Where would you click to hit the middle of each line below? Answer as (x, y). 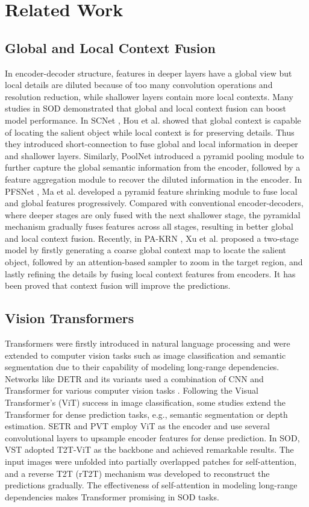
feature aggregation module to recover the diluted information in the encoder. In (154, 179)
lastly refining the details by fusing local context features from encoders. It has (150, 273)
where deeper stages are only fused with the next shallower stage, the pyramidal (153, 214)
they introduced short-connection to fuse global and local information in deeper (151, 144)
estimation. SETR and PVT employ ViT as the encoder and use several (138, 426)
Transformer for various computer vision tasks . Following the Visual (132, 390)
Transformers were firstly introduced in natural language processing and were (148, 343)
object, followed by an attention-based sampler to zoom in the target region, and (154, 262)
